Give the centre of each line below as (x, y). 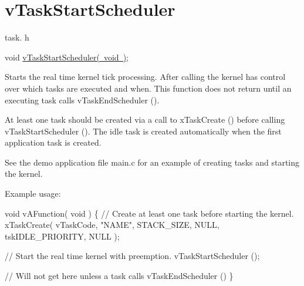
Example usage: (33, 194)
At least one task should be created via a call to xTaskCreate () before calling (145, 120)
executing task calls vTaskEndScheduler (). (82, 100)
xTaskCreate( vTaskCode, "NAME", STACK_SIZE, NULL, (112, 225)
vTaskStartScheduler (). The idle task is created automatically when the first (143, 131)
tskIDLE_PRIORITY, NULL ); (62, 236)
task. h (17, 37)
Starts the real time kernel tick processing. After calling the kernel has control (145, 77)
